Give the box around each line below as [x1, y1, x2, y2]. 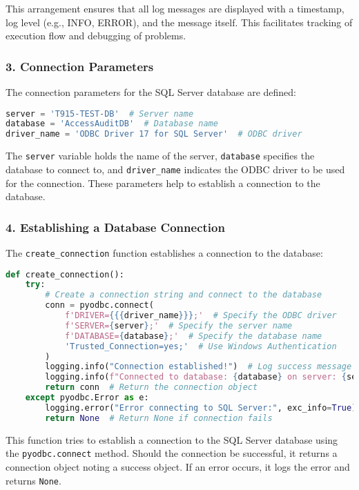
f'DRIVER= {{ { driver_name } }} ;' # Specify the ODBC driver [64, 311, 337, 321]
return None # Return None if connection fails [45, 413, 273, 423]
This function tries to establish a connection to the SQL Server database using [6, 432, 338, 447]
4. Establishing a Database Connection [6, 218, 225, 235]
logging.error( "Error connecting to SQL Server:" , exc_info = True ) [45, 402, 357, 413]
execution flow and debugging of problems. [6, 28, 186, 43]
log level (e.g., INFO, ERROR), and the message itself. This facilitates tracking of [6, 14, 353, 29]
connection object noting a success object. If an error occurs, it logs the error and [6, 459, 350, 473]
